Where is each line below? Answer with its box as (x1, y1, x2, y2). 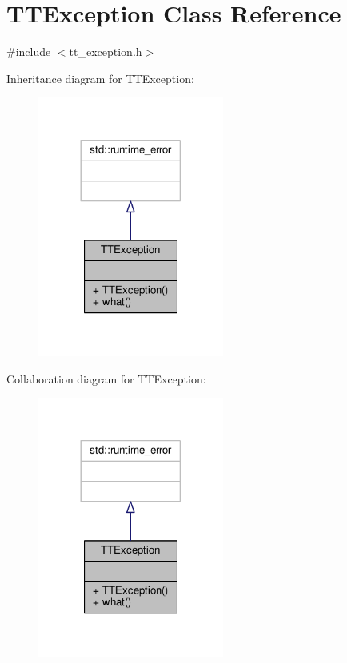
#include (6, 43, 51, 60)
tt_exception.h (69, 43, 142, 60)
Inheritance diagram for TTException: (6, 69, 194, 86)
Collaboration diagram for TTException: (6, 370, 206, 387)
